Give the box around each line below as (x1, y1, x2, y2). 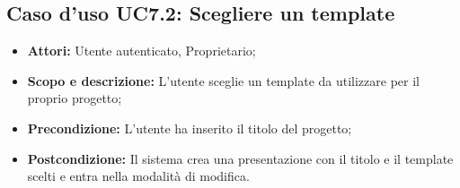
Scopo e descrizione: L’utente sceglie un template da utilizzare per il (27, 71, 420, 90)
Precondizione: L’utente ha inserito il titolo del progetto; (27, 118, 352, 137)
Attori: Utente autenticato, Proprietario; (27, 41, 256, 60)
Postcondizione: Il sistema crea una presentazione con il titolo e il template (27, 149, 454, 167)
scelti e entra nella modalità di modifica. (27, 167, 250, 185)
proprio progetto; (27, 89, 122, 107)
